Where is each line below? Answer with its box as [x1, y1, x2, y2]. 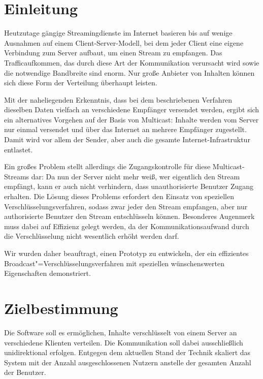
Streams [4, 171, 29, 181]
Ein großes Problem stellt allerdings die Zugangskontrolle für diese [4, 161, 211, 172]
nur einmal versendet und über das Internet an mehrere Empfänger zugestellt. [4, 124, 247, 135]
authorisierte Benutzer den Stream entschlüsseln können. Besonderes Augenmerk [4, 211, 255, 222]
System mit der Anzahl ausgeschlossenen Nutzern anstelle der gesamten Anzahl [4, 357, 251, 367]
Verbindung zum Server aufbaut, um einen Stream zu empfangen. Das [4, 47, 222, 58]
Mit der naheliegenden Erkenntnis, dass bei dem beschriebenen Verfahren [4, 94, 233, 105]
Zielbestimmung [4, 297, 118, 318]
